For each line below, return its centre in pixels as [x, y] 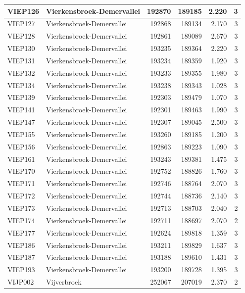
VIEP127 [21, 24]
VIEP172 [21, 196]
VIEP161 [21, 159]
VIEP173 [21, 208]
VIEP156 [21, 146]
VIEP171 [21, 183]
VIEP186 [21, 245]
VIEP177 [21, 232]
